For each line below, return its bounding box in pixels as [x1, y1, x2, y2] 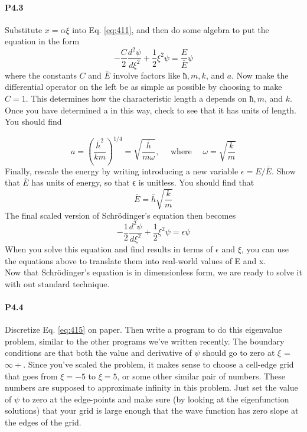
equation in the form [5, 35, 80, 47]
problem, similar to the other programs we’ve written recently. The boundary [5, 334, 285, 347]
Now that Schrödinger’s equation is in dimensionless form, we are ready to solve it [5, 266, 302, 278]
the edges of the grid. [5, 415, 81, 428]
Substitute [5, 23, 43, 35]
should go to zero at [203, 346, 275, 359]
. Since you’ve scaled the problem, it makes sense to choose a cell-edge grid [23, 358, 294, 370]
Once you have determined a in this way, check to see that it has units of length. [5, 103, 296, 116]
